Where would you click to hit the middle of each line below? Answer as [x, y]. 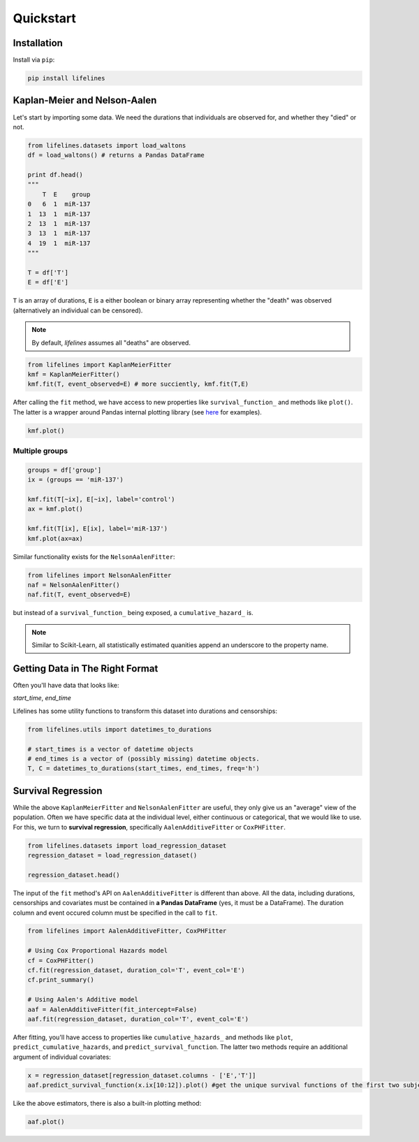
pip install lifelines [66, 78]
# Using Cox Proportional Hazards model [97, 951]
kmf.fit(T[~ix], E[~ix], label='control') [101, 499]
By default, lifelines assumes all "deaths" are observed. [111, 342]
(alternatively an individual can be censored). [78, 310]
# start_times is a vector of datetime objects [110, 749]
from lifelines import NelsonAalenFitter [100, 575]
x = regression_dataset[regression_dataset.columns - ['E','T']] [142, 1075]
